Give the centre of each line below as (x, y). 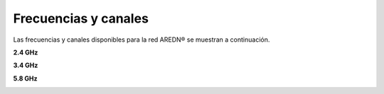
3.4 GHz (26, 65)
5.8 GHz (26, 78)
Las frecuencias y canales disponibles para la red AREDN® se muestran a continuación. (142, 40)
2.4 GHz (26, 52)
